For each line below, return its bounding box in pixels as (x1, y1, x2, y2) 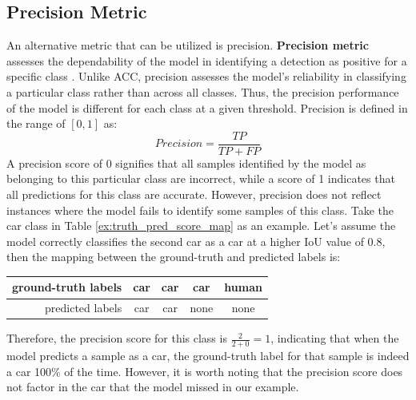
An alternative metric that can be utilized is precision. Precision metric (6, 37, 369, 53)
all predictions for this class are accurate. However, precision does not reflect (6, 186, 382, 203)
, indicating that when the (270, 330, 399, 347)
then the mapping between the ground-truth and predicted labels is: (6, 248, 341, 265)
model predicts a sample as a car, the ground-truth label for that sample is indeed (6, 347, 410, 364)
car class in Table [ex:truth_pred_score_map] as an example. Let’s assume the (6, 217, 396, 234)
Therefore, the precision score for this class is (6, 330, 227, 347)
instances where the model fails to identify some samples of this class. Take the (6, 201, 394, 218)
